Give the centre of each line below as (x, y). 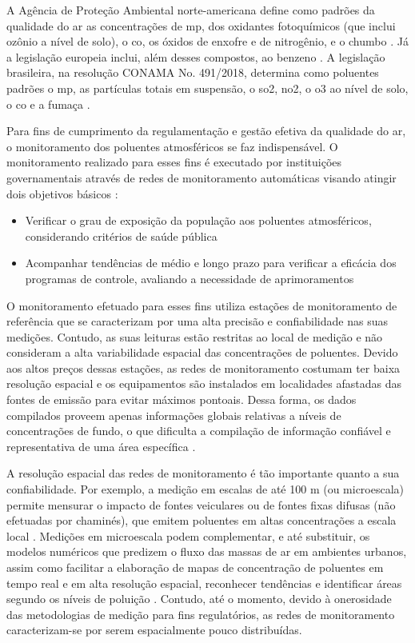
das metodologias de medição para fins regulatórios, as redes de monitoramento (201, 614)
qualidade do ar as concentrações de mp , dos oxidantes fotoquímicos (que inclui (201, 25)
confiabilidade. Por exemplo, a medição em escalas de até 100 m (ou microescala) (206, 489)
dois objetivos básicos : (62, 193)
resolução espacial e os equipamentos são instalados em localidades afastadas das (204, 383)
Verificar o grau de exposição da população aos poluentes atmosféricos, (198, 220)
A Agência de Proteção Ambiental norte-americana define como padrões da (191, 10)
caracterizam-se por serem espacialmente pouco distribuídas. (154, 630)
